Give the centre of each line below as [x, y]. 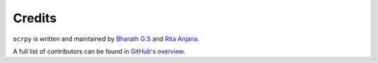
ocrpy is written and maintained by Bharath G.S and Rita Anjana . [106, 39]
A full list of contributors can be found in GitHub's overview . [99, 51]
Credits [35, 18]
